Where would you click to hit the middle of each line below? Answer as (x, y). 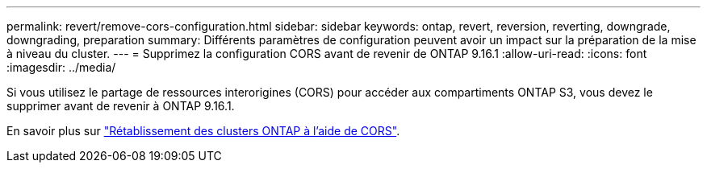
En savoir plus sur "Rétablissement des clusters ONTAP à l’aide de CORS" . (203, 131)
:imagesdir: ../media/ (61, 67)
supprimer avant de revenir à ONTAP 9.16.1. (121, 106)
